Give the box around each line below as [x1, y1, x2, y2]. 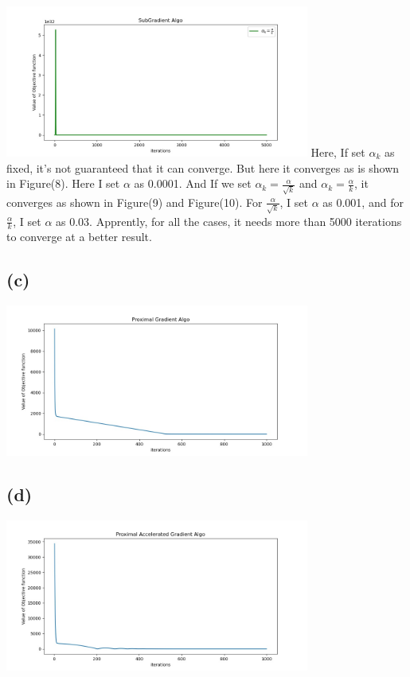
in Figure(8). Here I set [6, 175, 120, 192]
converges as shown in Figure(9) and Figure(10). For [6, 193, 263, 210]
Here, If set [310, 143, 365, 160]
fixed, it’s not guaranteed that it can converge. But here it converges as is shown [6, 159, 400, 176]
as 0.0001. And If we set [134, 175, 252, 192]
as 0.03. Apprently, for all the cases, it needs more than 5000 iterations [56, 212, 402, 229]
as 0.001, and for [322, 193, 404, 210]
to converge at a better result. [6, 228, 152, 245]
